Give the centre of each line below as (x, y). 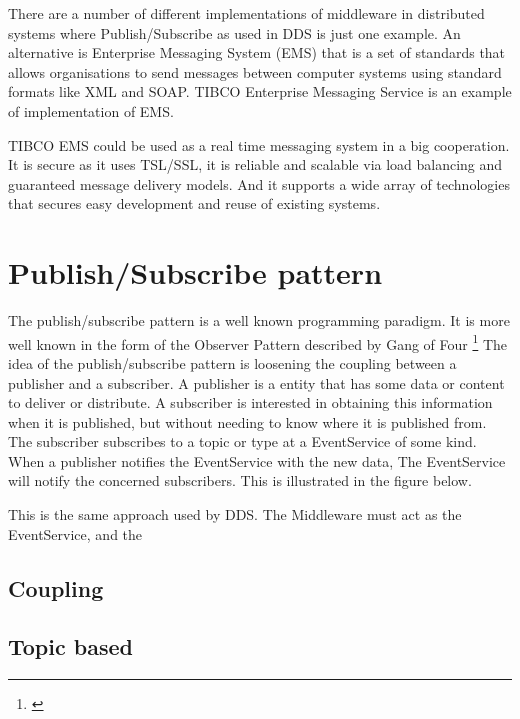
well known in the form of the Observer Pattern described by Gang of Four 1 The (258, 342)
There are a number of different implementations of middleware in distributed (246, 13)
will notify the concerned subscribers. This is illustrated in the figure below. (240, 480)
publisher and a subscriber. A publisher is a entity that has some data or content (256, 382)
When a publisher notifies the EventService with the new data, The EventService (257, 460)
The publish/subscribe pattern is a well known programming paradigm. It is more (259, 320)
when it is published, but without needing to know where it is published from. (247, 421)
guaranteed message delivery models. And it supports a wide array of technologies (259, 183)
